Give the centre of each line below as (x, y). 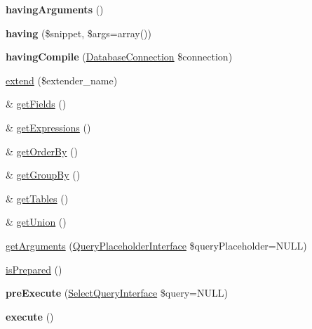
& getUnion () (36, 222)
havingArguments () (55, 9)
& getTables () (37, 198)
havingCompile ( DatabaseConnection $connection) (119, 57)
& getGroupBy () (43, 175)
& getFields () (36, 104)
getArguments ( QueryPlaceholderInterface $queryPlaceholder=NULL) (156, 245)
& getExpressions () (48, 127)
